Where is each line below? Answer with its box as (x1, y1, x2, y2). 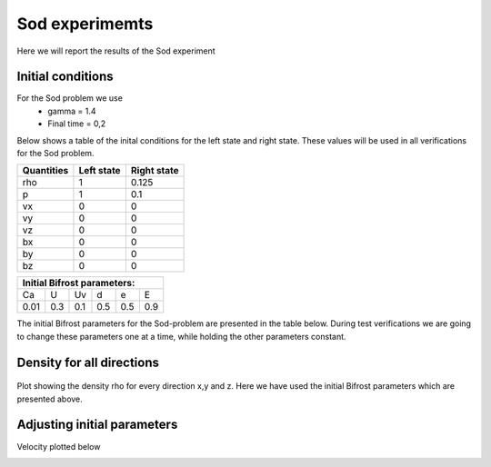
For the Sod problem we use (16, 93, 123, 104)
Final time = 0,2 (47, 118, 106, 129)
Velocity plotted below (16, 441, 101, 452)
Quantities (22, 164, 69, 177)
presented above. (16, 393, 84, 404)
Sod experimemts (16, 14, 154, 34)
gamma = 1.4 (47, 105, 96, 116)
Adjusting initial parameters (16, 417, 178, 432)
